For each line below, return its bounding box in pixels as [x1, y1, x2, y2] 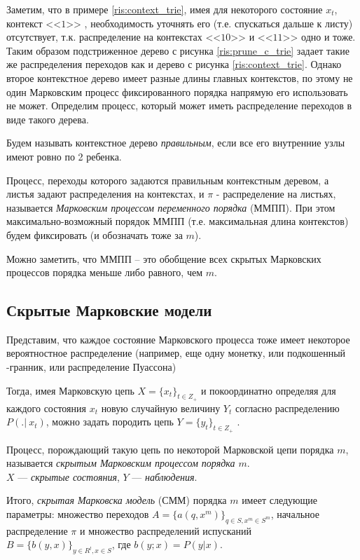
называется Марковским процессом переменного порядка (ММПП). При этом [6, 200, 335, 214]
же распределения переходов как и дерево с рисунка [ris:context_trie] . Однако [6, 57, 342, 71]
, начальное [270, 507, 319, 521]
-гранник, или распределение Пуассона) [6, 360, 176, 374]
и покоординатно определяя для [200, 383, 336, 397]
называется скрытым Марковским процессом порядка [6, 456, 235, 470]
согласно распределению [235, 400, 340, 415]
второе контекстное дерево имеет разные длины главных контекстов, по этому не [6, 70, 353, 85]
